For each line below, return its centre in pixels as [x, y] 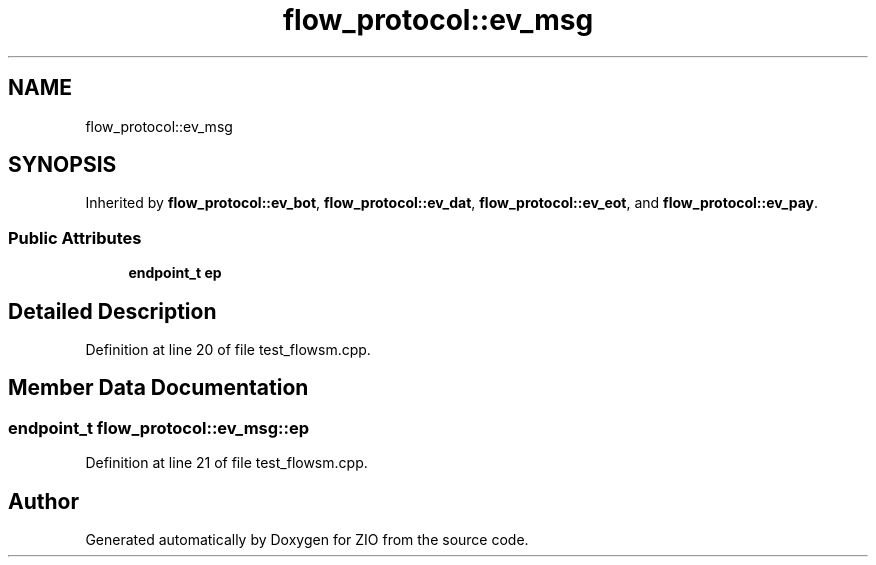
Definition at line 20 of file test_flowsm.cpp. [228, 350]
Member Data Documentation [158, 388]
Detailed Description [112, 311]
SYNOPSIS [62, 165]
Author [43, 501]
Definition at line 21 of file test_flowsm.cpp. [226, 463]
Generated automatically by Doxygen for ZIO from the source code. [307, 540]
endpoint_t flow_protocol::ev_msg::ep [159, 427]
